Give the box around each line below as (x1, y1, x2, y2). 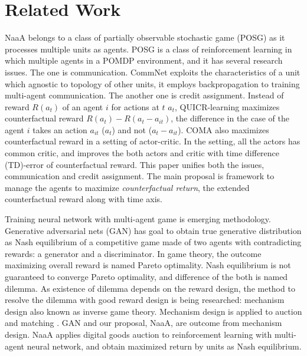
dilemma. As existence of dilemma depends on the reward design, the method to (5, 282, 295, 294)
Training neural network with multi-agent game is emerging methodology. (5, 213, 271, 225)
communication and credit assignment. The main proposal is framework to (5, 170, 275, 182)
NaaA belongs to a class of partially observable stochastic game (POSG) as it (5, 31, 285, 44)
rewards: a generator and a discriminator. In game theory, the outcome (5, 247, 262, 259)
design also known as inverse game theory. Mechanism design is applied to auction (5, 305, 302, 317)
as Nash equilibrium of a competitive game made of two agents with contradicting (5, 236, 302, 248)
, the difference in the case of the (171, 112, 289, 124)
